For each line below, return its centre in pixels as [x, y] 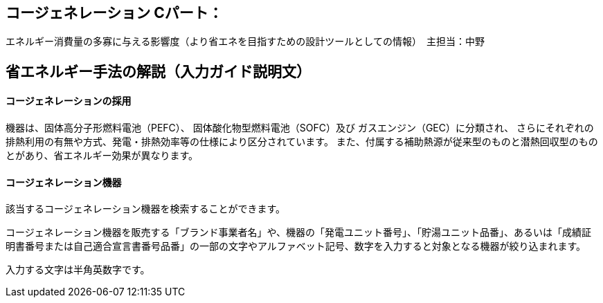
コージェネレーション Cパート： [114, 13]
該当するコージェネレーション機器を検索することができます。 [146, 209]
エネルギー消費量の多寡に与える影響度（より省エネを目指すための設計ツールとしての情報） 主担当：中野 [245, 42]
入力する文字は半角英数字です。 [78, 270]
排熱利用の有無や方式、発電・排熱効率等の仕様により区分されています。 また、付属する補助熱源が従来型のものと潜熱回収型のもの [302, 142]
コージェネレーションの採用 [69, 101]
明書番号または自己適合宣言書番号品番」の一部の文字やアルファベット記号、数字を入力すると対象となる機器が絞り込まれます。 [296, 246]
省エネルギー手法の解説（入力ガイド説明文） [158, 71]
